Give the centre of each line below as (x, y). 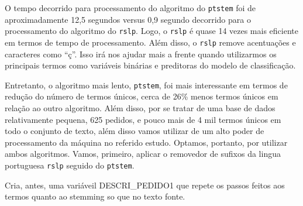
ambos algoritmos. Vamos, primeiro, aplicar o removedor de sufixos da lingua (143, 154)
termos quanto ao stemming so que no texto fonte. (95, 196)
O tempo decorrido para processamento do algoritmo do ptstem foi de (130, 8)
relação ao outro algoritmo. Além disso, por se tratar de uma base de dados (140, 108)
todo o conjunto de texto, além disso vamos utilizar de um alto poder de (135, 131)
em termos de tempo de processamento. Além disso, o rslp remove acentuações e (150, 42)
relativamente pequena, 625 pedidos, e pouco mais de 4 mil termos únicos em (143, 119)
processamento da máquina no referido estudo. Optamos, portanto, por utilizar (146, 142)
